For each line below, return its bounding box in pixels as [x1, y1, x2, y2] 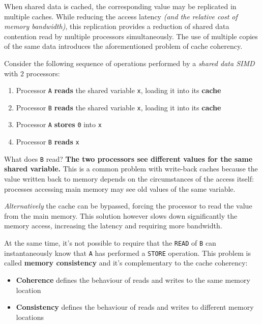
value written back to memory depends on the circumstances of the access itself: [4, 173, 254, 184]
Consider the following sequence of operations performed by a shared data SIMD [4, 57, 255, 68]
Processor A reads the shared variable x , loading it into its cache [16, 85, 221, 96]
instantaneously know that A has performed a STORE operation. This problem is [4, 247, 251, 258]
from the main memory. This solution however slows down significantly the [4, 210, 238, 221]
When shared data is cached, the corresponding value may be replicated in [4, 1, 237, 11]
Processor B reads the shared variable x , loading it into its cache [16, 102, 221, 112]
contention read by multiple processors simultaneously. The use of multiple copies [4, 31, 258, 41]
